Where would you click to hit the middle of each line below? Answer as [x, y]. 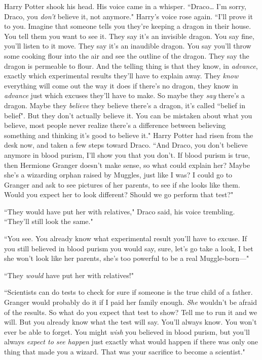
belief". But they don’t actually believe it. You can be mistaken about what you [128, 115]
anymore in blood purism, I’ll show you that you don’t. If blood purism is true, [127, 154]
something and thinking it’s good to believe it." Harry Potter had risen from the [129, 135]
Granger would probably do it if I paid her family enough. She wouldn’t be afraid [131, 302]
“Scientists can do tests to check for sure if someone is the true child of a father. [128, 292]
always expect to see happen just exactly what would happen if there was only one [131, 342]
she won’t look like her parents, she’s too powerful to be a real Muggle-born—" [127, 258]
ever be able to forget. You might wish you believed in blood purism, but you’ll [127, 331]
